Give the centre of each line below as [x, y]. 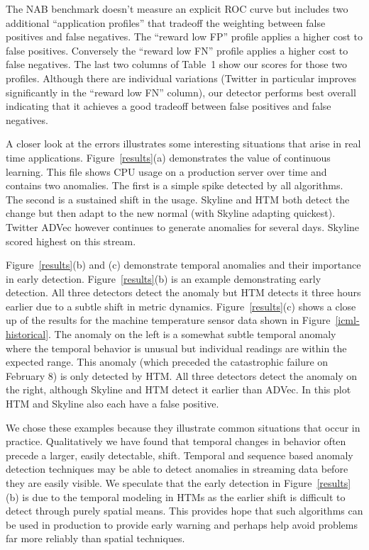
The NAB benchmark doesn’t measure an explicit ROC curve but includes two [177, 9]
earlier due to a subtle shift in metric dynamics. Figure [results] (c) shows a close [181, 306]
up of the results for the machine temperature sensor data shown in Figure [168, 320]
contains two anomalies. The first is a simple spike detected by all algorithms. [175, 185]
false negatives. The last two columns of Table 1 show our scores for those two [176, 64]
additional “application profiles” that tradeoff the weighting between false [166, 22]
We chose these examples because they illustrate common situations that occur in [183, 427]
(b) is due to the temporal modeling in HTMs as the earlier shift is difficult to [176, 496]
